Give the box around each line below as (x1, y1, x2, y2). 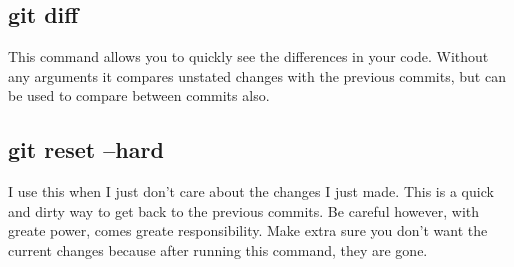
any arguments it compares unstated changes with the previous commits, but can (8, 65, 506, 86)
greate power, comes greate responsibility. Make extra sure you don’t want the (8, 220, 488, 241)
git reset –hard (8, 134, 164, 165)
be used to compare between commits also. (8, 85, 270, 106)
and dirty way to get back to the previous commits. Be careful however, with (8, 200, 480, 221)
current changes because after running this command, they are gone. (8, 239, 428, 260)
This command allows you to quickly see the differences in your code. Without (8, 46, 489, 67)
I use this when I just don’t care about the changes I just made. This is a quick (8, 181, 494, 202)
